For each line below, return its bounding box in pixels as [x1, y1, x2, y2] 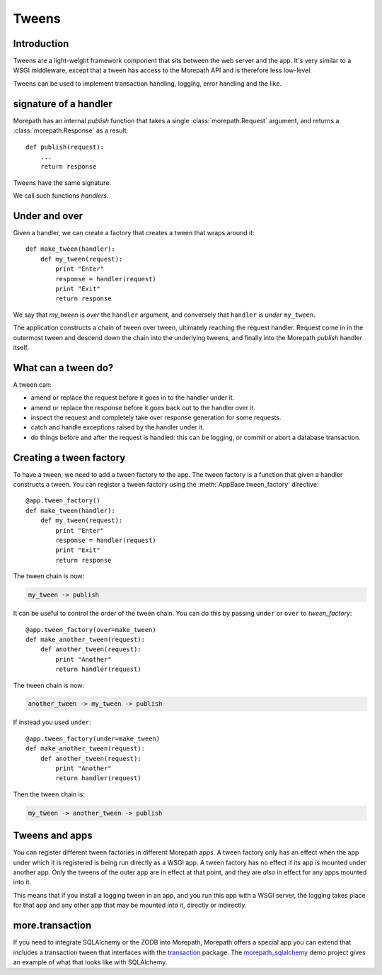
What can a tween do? [13, 361, 114, 373]
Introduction [13, 38, 69, 50]
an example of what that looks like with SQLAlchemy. [13, 957, 168, 966]
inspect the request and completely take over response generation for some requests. [30, 413, 282, 422]
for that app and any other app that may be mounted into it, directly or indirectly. [13, 901, 247, 910]
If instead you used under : [13, 718, 91, 726]
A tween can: [13, 380, 52, 389]
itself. [13, 343, 30, 351]
